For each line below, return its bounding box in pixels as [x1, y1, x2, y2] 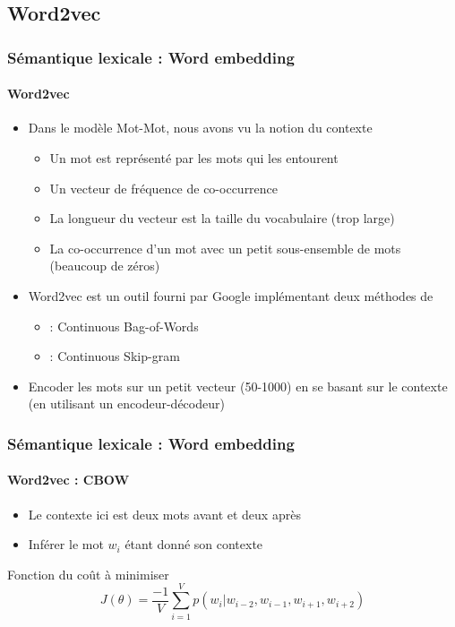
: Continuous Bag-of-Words [49, 316, 199, 335]
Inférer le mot [28, 535, 104, 554]
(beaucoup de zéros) [49, 256, 160, 275]
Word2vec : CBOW [7, 470, 130, 489]
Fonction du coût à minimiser [7, 564, 169, 583]
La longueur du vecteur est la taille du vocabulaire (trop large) [49, 209, 395, 228]
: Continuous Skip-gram [49, 347, 180, 365]
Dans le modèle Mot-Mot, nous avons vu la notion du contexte [28, 118, 373, 137]
